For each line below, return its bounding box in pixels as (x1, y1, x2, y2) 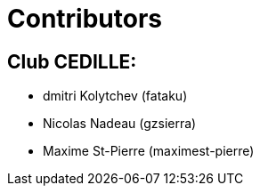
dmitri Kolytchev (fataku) (43, 88, 188, 104)
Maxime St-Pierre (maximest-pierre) (43, 143, 255, 159)
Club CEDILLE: (7, 50, 137, 73)
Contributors (7, 4, 163, 34)
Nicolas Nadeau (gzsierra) (43, 116, 197, 132)
